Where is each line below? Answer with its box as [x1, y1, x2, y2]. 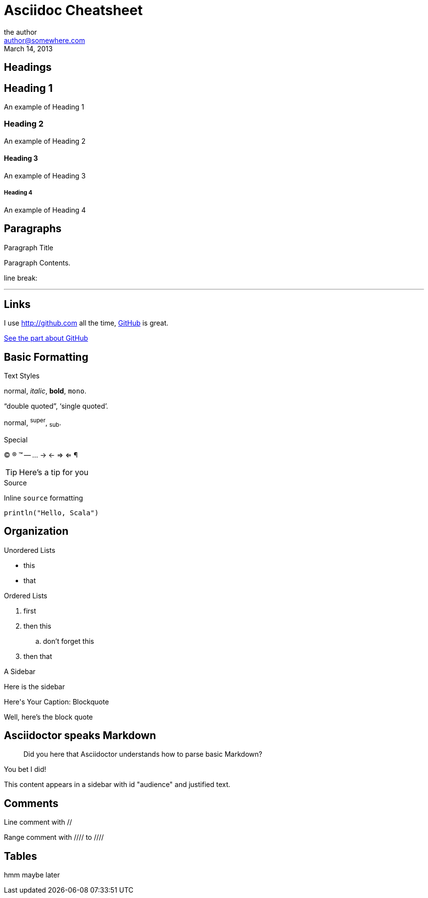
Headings [4, 61, 52, 74]
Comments [4, 797, 59, 810]
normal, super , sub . [4, 417, 62, 429]
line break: [4, 273, 38, 282]
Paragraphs [4, 222, 62, 235]
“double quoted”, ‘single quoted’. [4, 402, 108, 411]
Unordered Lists [4, 546, 56, 554]
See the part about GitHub [4, 334, 88, 343]
